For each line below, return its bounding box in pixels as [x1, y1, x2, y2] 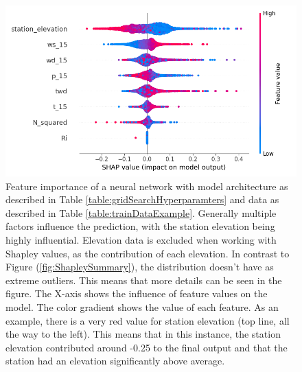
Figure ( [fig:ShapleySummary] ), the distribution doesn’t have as [5, 259, 274, 274]
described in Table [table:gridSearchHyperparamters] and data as [5, 192, 279, 207]
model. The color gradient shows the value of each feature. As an [5, 300, 279, 314]
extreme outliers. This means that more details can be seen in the [5, 272, 282, 287]
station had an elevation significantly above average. [5, 353, 225, 368]
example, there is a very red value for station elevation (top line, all [5, 313, 290, 327]
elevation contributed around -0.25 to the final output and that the [5, 340, 288, 354]
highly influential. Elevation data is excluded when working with [5, 233, 277, 247]
